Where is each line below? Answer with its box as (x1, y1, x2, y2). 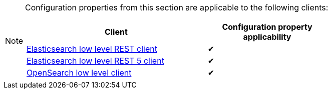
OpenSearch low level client (27, 68, 132, 78)
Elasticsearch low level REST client (27, 44, 157, 54)
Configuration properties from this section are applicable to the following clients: (25, 2, 328, 12)
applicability (243, 32, 291, 42)
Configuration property (222, 22, 312, 32)
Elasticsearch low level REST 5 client (27, 56, 164, 66)
